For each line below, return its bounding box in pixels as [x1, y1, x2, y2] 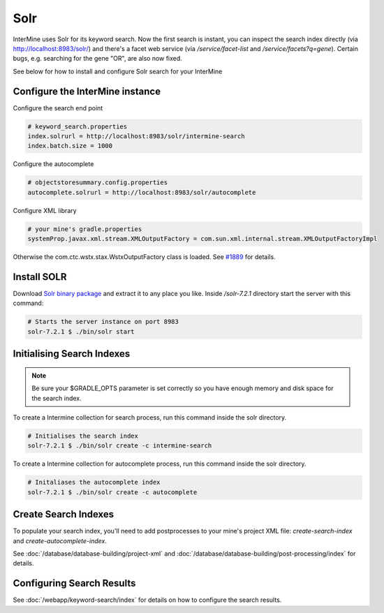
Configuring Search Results [13, 577, 136, 589]
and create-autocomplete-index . [13, 536, 108, 545]
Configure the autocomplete [13, 160, 94, 168]
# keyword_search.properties [27, 122, 128, 131]
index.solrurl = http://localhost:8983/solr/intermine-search [27, 133, 245, 140]
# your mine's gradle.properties [27, 225, 142, 233]
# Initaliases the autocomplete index [27, 478, 161, 487]
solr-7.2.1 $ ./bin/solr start [27, 327, 135, 335]
